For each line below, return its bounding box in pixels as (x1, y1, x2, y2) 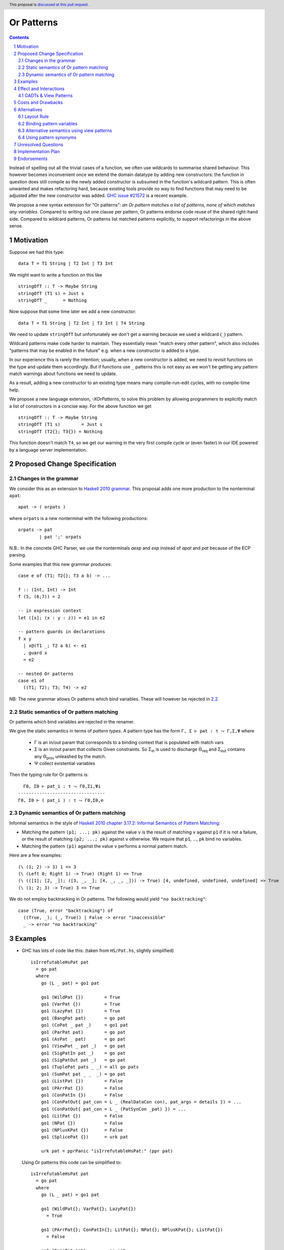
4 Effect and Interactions (13, 85, 64, 91)
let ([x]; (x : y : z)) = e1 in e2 (18, 615, 105, 620)
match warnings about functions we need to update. (9, 370, 117, 377)
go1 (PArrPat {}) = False (40, 1085, 123, 1091)
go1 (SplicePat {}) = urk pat (40, 1134, 128, 1140)
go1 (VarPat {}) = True (40, 1001, 120, 1007)
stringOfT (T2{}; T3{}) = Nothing (18, 428, 102, 434)
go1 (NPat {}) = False (40, 1120, 123, 1126)
